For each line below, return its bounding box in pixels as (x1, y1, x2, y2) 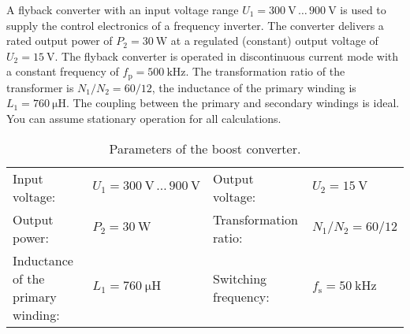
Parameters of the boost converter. (109, 139, 301, 158)
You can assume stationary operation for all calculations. (6, 110, 281, 127)
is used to (340, 2, 386, 17)
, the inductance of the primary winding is (151, 79, 356, 95)
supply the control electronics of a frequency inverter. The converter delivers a (6, 17, 384, 33)
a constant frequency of (6, 63, 119, 80)
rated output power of (6, 32, 113, 49)
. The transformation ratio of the (185, 63, 345, 80)
